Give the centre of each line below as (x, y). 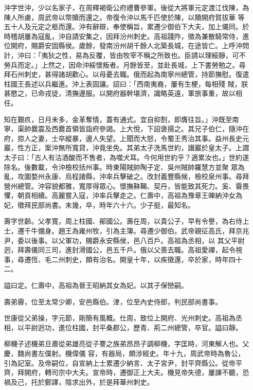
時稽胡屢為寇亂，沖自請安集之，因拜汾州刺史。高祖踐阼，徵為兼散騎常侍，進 (126, 36)
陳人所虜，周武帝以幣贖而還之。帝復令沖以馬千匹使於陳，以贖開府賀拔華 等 (124, 17)
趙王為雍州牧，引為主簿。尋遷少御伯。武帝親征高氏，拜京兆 (154, 231)
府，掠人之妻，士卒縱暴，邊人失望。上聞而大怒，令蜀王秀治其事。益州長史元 (126, 138)
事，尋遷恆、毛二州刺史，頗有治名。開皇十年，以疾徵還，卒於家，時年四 (120, 259)
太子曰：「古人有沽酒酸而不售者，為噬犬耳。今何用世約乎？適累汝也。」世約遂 (126, 157)
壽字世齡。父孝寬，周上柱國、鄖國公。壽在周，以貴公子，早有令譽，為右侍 (123, 221)
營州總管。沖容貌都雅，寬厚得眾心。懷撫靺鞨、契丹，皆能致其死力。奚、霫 (123, 186)
